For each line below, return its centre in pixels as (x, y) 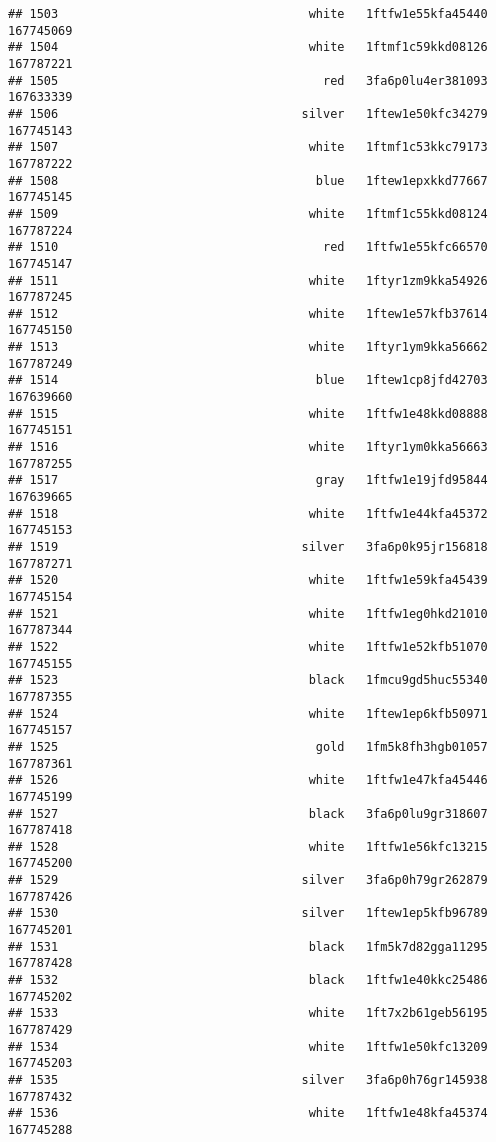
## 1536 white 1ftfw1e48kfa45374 (248, 1113)
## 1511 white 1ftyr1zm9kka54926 (248, 280)
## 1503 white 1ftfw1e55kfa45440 (248, 14)
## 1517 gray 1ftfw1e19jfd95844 (248, 480)
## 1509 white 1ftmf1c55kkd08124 (248, 213)
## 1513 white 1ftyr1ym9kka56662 (248, 347)
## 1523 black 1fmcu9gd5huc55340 (248, 680)
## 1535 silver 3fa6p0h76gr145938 (248, 1080)
